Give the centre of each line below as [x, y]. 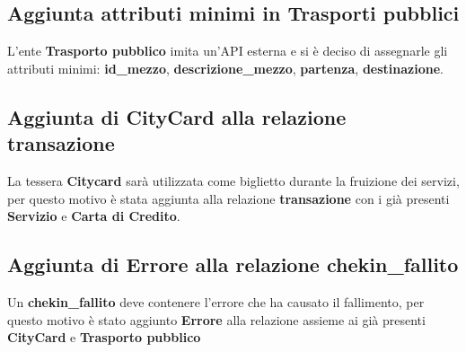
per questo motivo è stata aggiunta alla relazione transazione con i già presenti [229, 198]
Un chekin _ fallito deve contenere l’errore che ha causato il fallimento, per [216, 301]
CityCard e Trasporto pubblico [104, 337]
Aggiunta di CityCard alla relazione [177, 116]
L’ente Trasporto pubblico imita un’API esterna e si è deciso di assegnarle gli [228, 51]
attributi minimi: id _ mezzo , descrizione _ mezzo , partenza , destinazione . [225, 68]
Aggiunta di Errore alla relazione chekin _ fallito [233, 264]
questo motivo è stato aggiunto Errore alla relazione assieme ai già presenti [216, 319]
